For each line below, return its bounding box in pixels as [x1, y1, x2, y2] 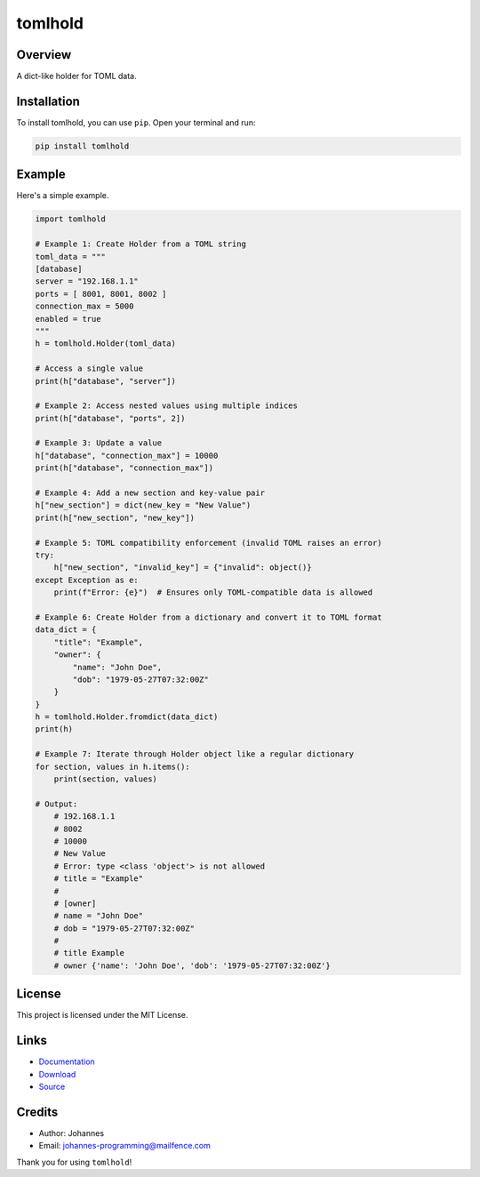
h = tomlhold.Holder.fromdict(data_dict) [35, 712, 219, 722]
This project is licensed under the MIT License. [16, 1010, 188, 1021]
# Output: [35, 798, 78, 809]
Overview [16, 47, 72, 62]
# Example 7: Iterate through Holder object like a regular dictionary [35, 749, 355, 759]
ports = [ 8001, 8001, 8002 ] [35, 289, 167, 299]
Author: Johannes [38, 1127, 105, 1138]
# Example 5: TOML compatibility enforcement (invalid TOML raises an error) [35, 538, 382, 548]
